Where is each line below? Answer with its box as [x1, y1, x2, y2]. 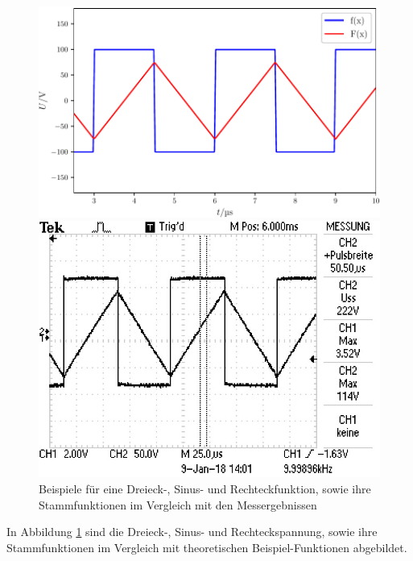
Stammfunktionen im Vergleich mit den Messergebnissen [39, 496, 317, 513]
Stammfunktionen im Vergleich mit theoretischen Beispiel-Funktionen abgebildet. [6, 538, 407, 555]
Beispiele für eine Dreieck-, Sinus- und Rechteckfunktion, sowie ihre [39, 480, 371, 497]
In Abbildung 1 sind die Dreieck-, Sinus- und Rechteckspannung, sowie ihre [6, 523, 378, 540]
